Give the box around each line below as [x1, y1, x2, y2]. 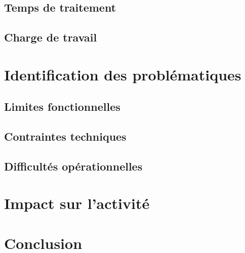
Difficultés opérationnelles [4, 158, 143, 174]
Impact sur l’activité [4, 193, 150, 214]
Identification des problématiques [4, 64, 241, 85]
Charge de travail [4, 29, 97, 45]
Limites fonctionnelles [4, 99, 120, 114]
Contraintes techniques [4, 129, 127, 144]
